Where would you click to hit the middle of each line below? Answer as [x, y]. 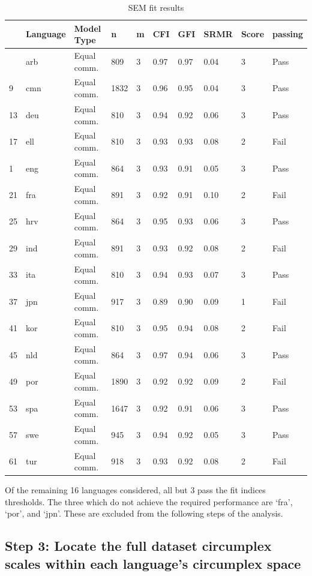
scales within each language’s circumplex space [153, 563]
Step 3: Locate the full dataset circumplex [138, 546]
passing [288, 34]
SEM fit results [156, 7]
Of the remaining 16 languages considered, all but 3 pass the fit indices [135, 490]
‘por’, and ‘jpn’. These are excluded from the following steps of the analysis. [144, 513]
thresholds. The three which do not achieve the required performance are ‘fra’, [149, 501]
